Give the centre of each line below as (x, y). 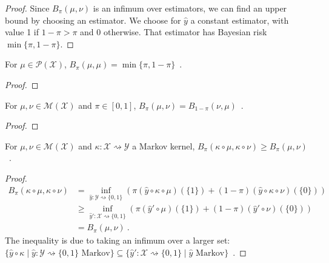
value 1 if (22, 32)
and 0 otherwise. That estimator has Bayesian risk (174, 32)
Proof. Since (27, 8)
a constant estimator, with (240, 20)
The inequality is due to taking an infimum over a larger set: (118, 240)
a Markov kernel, (164, 145)
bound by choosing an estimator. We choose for (93, 20)
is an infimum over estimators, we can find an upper (190, 8)
